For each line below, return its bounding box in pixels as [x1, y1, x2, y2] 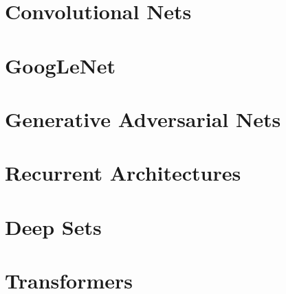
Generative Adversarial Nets [5, 104, 281, 133]
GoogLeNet [5, 51, 116, 79]
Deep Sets [5, 212, 102, 240]
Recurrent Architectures [5, 159, 241, 187]
